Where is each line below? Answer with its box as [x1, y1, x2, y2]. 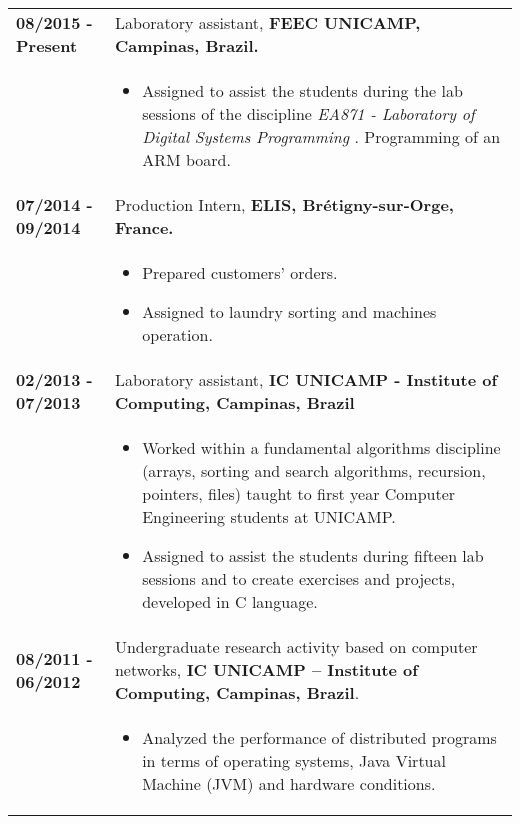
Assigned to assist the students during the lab [142, 79, 463, 102]
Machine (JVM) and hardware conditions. [142, 772, 436, 795]
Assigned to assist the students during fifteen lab [142, 544, 484, 567]
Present [16, 34, 78, 57]
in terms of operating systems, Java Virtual [142, 749, 446, 772]
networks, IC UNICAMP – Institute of [114, 658, 418, 681]
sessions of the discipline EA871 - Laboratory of [142, 102, 475, 125]
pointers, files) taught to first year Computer [142, 482, 456, 505]
